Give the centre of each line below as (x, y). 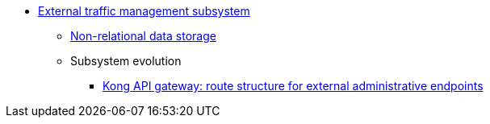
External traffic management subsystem (144, 11)
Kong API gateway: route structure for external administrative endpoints (293, 86)
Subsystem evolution (126, 61)
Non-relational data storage (143, 36)
